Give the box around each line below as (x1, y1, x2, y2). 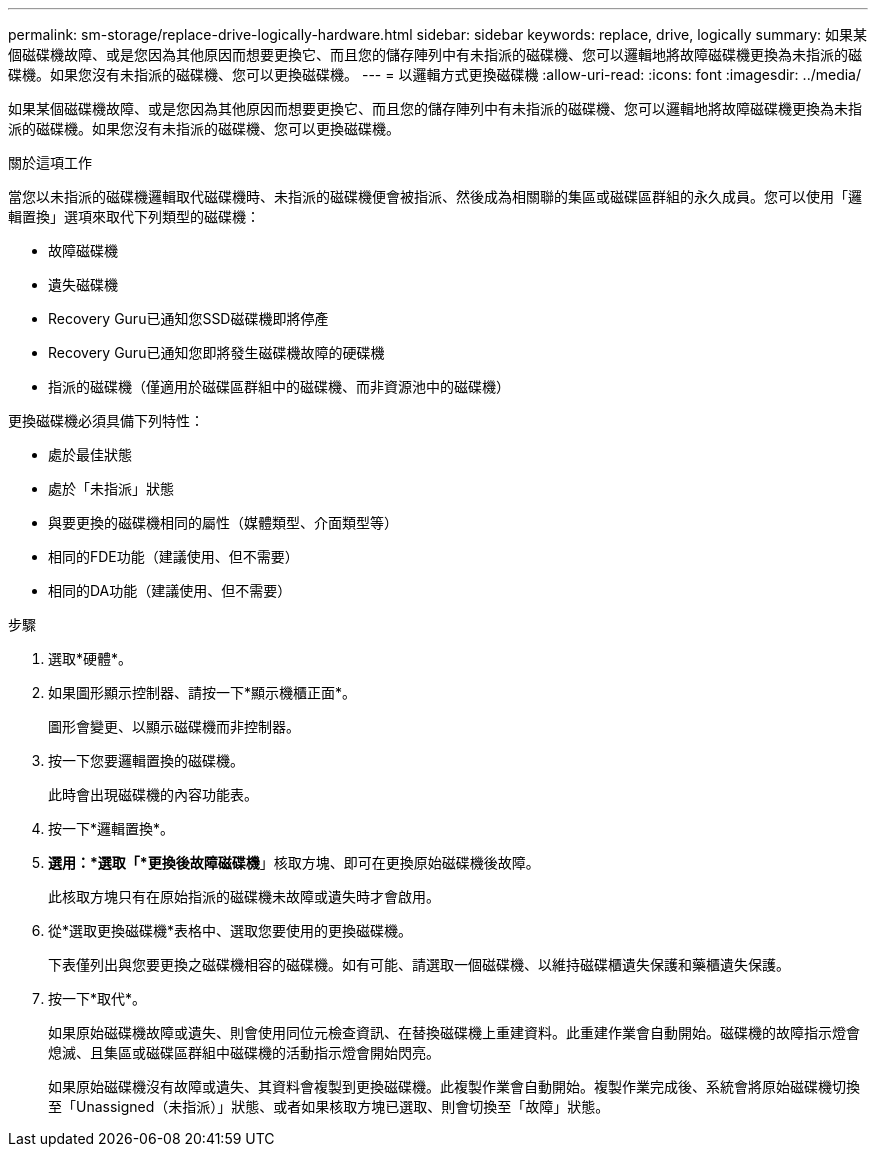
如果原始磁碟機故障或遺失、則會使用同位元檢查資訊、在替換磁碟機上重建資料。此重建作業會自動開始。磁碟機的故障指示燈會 (48, 1024, 860, 1041)
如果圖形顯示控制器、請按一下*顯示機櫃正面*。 (48, 684, 357, 701)
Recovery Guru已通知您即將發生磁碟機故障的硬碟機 (48, 344, 385, 361)
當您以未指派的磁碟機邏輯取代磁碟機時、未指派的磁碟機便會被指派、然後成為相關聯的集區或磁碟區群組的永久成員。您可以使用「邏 (8, 188, 862, 205)
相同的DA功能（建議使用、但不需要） (48, 582, 292, 599)
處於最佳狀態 (48, 446, 132, 463)
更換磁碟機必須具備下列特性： (8, 412, 204, 429)
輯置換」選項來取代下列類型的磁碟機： (8, 208, 260, 225)
